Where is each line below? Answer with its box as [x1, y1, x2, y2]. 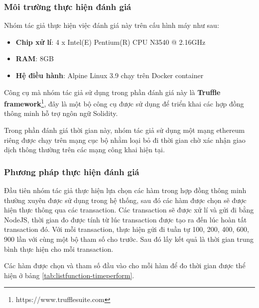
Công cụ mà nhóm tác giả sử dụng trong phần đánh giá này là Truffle [4, 87, 221, 97]
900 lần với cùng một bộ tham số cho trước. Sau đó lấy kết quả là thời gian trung [4, 234, 254, 244]
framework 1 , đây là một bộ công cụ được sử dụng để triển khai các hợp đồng [4, 97, 244, 108]
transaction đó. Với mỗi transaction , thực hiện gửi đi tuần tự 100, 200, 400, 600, [4, 224, 249, 234]
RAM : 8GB [15, 53, 54, 64]
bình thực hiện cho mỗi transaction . [4, 243, 114, 254]
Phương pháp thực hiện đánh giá [4, 165, 139, 178]
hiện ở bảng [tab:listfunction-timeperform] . [4, 270, 134, 280]
